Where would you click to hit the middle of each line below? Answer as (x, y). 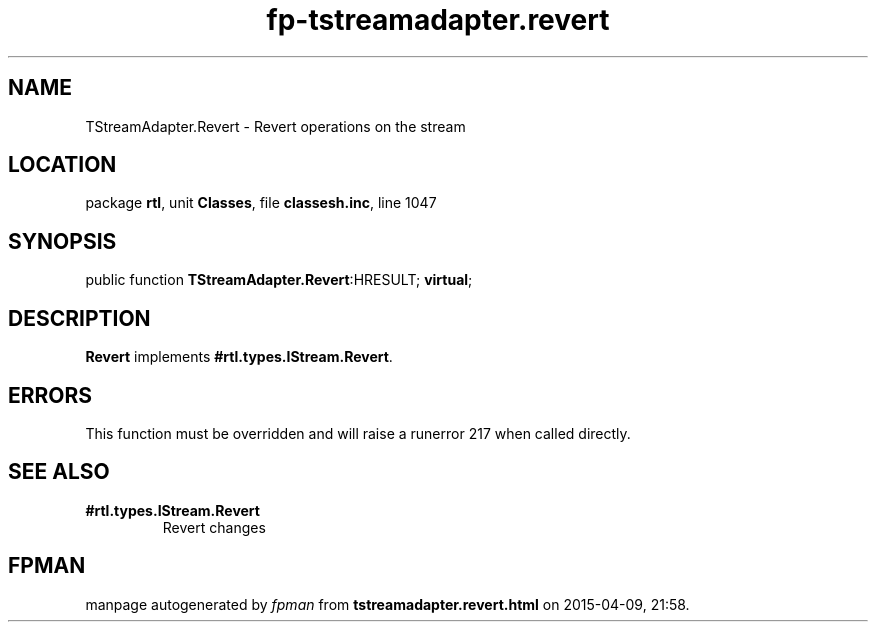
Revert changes (214, 527)
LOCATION (62, 165)
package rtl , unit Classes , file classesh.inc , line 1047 (261, 203)
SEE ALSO (59, 472)
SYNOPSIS (62, 241)
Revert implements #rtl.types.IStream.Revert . (239, 357)
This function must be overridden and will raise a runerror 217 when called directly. (358, 433)
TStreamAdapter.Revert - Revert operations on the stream (275, 126)
